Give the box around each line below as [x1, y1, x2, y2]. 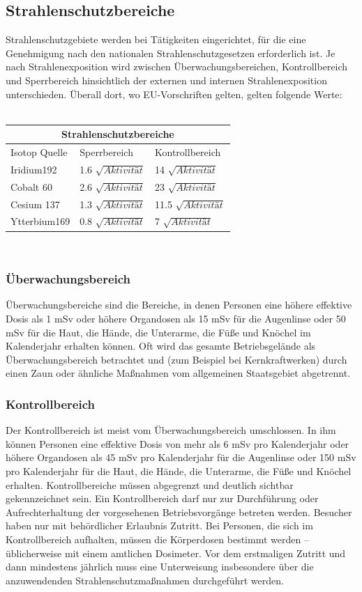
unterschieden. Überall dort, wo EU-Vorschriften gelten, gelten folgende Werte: [6, 86, 342, 101]
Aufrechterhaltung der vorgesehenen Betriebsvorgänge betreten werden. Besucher [6, 504, 352, 519]
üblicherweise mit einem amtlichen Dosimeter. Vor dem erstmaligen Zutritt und [6, 545, 346, 560]
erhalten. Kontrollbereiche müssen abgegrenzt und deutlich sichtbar [6, 477, 294, 492]
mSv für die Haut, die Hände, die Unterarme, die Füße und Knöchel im [6, 325, 311, 339]
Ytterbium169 [10, 214, 70, 228]
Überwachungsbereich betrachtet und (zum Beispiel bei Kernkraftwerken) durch [6, 352, 347, 366]
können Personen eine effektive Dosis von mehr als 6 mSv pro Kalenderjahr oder [6, 436, 349, 451]
